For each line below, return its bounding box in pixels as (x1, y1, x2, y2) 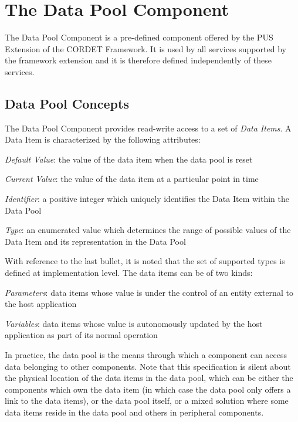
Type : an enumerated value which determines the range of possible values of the (5, 224, 291, 236)
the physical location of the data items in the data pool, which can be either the (5, 372, 293, 384)
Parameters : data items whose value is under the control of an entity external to (5, 286, 293, 298)
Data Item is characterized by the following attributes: (5, 133, 201, 146)
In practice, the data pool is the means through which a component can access (5, 349, 287, 361)
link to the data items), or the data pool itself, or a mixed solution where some (5, 394, 289, 407)
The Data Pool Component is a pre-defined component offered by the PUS (5, 31, 273, 43)
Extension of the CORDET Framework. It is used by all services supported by (5, 42, 286, 55)
